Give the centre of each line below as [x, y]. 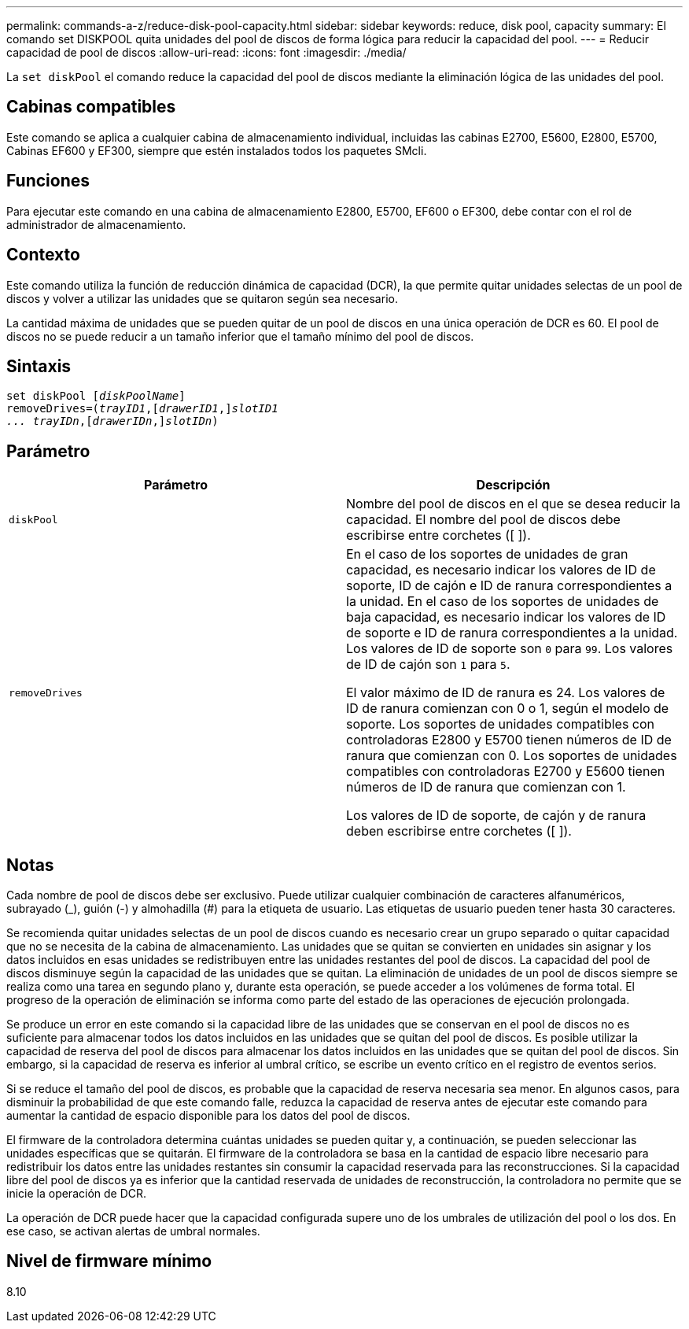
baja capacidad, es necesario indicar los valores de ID [506, 617]
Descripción [513, 485]
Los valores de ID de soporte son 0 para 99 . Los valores [510, 649]
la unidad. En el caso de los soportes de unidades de [503, 602]
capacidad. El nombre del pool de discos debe [483, 520]
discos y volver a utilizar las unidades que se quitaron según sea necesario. [202, 298]
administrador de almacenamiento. [96, 224]
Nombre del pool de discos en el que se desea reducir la [513, 504]
